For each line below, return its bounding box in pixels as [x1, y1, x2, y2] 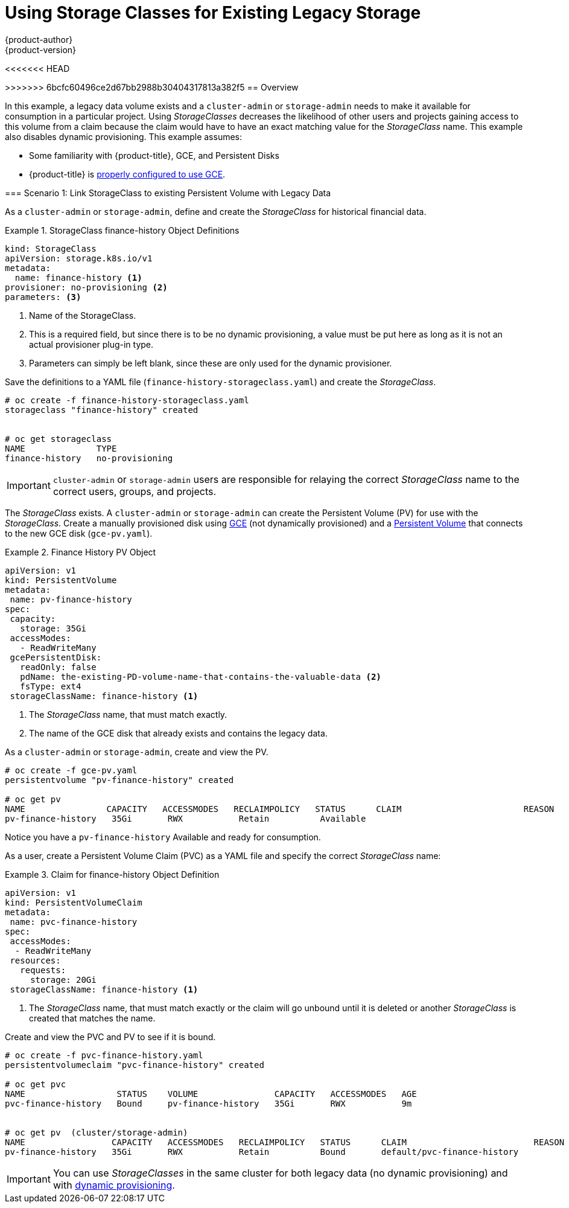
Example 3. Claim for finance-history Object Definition [5, 869, 220, 880]
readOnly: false [20, 662, 97, 672]
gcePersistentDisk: [10, 652, 102, 662]
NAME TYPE [5, 443, 117, 453]
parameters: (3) [5, 292, 81, 302]
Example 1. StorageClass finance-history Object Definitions [5, 225, 240, 235]
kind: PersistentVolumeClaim [5, 897, 142, 907]
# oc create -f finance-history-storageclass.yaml [5, 395, 249, 405]
